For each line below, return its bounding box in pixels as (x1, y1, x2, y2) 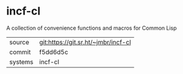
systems (9, 58, 33, 66)
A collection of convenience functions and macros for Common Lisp (6, 24, 178, 32)
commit (9, 47, 31, 56)
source (9, 38, 29, 46)
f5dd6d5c (39, 47, 69, 56)
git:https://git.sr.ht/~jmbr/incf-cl (39, 38, 131, 46)
